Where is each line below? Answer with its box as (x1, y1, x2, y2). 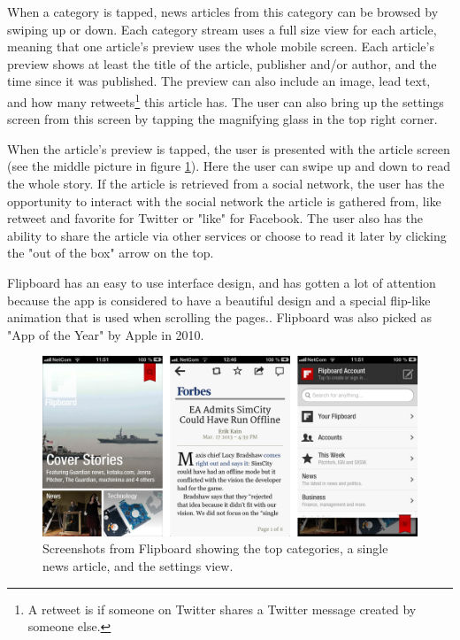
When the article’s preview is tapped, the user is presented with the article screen (7, 139, 450, 158)
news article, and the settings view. (42, 557, 234, 575)
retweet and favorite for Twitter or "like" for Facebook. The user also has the (7, 209, 424, 227)
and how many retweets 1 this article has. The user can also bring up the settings (7, 89, 444, 111)
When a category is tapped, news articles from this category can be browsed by (7, 3, 439, 20)
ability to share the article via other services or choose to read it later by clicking (7, 226, 447, 244)
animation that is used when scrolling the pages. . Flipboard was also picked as (7, 308, 432, 327)
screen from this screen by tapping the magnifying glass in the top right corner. (7, 110, 438, 128)
